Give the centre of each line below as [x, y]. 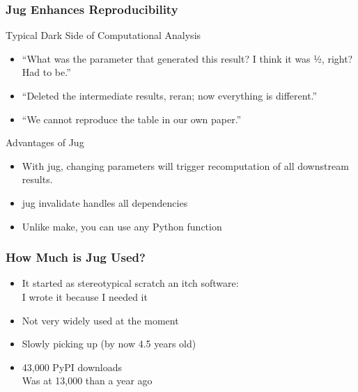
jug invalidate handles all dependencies [105, 202]
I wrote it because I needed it [85, 296]
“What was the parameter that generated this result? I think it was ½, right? [187, 58]
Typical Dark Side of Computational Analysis [103, 35]
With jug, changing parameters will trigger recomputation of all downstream [185, 165]
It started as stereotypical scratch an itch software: [130, 283]
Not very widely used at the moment [100, 320]
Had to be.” [46, 72]
